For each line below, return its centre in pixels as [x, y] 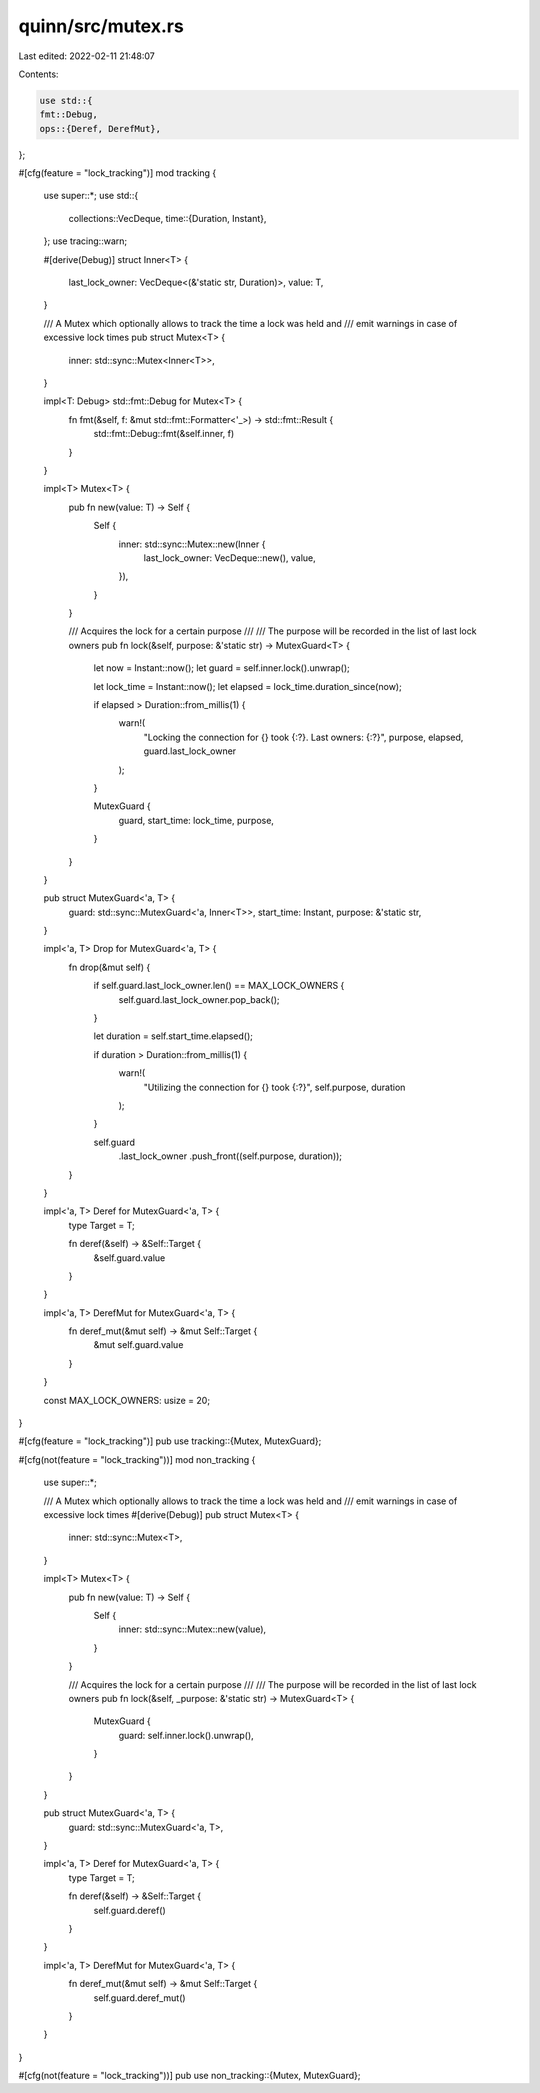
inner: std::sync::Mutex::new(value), [192, 1629]
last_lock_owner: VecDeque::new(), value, [230, 557]
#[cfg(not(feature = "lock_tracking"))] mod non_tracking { [137, 1459]
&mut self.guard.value [138, 1345]
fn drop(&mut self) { [109, 967]
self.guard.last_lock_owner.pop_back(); [199, 999]
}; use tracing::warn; [85, 241]
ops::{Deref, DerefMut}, [100, 128]
